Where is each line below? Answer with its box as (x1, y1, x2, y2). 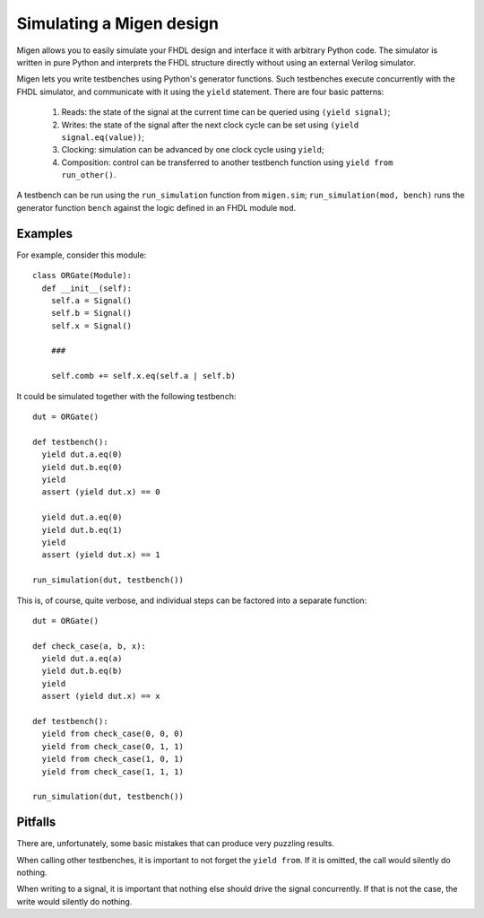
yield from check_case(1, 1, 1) (41, 766, 184, 776)
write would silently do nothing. (16, 896, 133, 906)
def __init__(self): (41, 283, 133, 293)
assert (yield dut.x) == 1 (41, 550, 160, 560)
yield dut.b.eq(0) (41, 462, 123, 472)
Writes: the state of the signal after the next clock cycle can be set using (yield (61, 119, 359, 130)
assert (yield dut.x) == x (41, 691, 160, 702)
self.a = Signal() (50, 295, 133, 305)
